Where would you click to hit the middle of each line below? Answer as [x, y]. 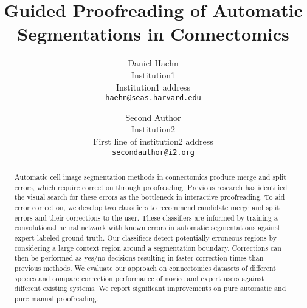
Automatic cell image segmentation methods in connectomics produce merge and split [150, 176]
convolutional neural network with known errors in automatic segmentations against [147, 228]
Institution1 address [153, 87]
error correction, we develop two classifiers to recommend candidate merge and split [147, 207]
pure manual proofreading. [56, 298]
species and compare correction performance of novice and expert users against [139, 278]
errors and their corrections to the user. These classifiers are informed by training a [146, 217]
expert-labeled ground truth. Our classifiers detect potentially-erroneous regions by [146, 237]
